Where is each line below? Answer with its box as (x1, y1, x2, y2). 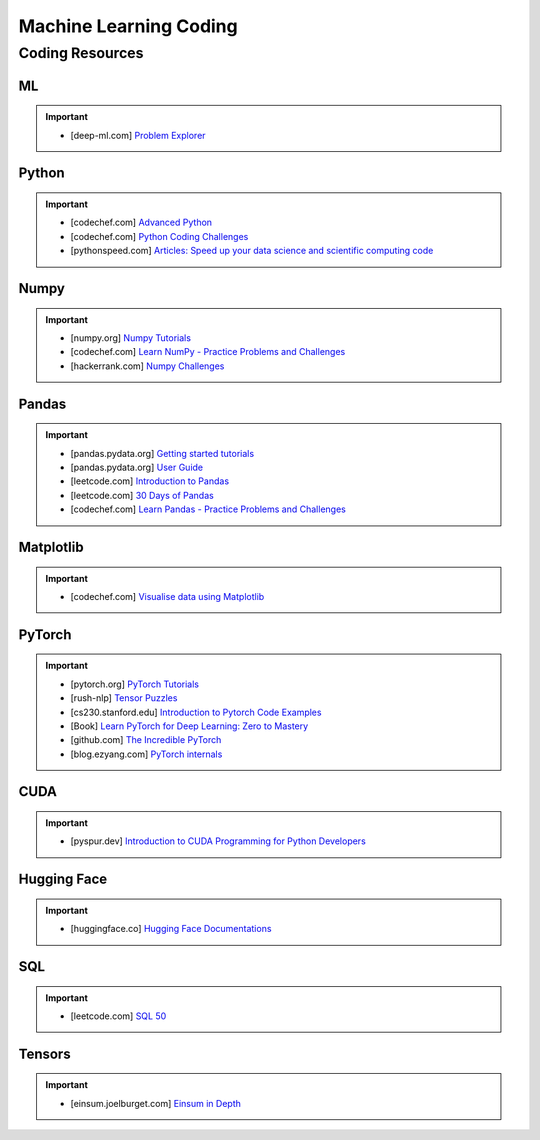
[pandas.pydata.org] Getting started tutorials (70, 447, 255, 459)
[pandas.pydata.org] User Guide (70, 461, 204, 473)
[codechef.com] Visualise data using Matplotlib (70, 590, 265, 602)
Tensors (18, 1045, 71, 1062)
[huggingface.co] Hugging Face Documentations (70, 923, 272, 935)
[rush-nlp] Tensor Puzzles (70, 692, 178, 704)
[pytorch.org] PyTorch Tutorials (70, 678, 200, 690)
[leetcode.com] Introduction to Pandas (70, 475, 230, 487)
